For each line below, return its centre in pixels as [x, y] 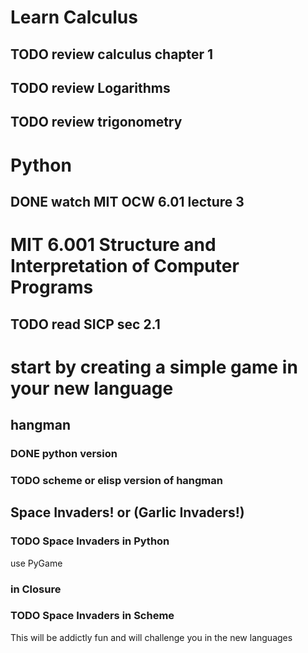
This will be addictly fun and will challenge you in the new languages [151, 637]
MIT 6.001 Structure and [113, 245]
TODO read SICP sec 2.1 [85, 324]
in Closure [36, 589]
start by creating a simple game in [154, 367]
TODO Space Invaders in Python [90, 541]
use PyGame [36, 563]
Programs [52, 287]
